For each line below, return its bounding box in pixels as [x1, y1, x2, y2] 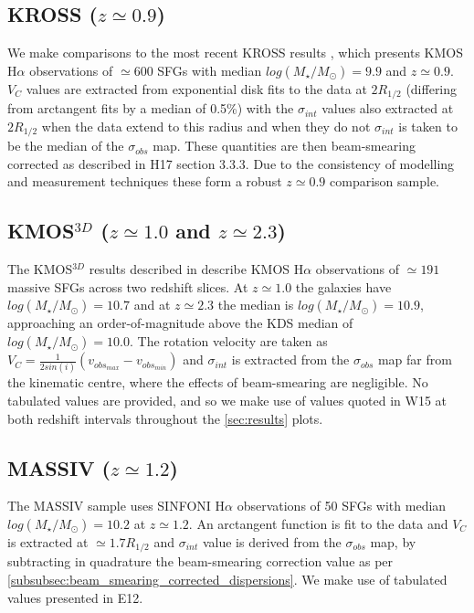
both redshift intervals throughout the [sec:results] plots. [7, 408, 323, 428]
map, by [370, 532, 416, 551]
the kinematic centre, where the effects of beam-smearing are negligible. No [7, 373, 428, 392]
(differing [406, 79, 458, 98]
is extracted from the [231, 350, 350, 369]
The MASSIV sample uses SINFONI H [7, 496, 226, 515]
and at [133, 295, 171, 314]
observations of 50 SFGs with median [237, 496, 447, 515]
